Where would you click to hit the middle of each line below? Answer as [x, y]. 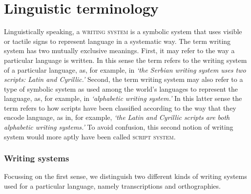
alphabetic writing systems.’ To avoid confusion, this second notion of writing [119, 127]
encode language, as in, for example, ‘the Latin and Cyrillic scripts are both [117, 117]
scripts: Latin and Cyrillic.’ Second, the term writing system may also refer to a [124, 79]
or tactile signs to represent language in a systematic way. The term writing [117, 41]
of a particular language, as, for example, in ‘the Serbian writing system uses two [125, 69]
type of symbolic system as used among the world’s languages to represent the [121, 88]
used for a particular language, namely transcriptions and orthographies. [112, 186]
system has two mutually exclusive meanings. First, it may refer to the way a [119, 50]
